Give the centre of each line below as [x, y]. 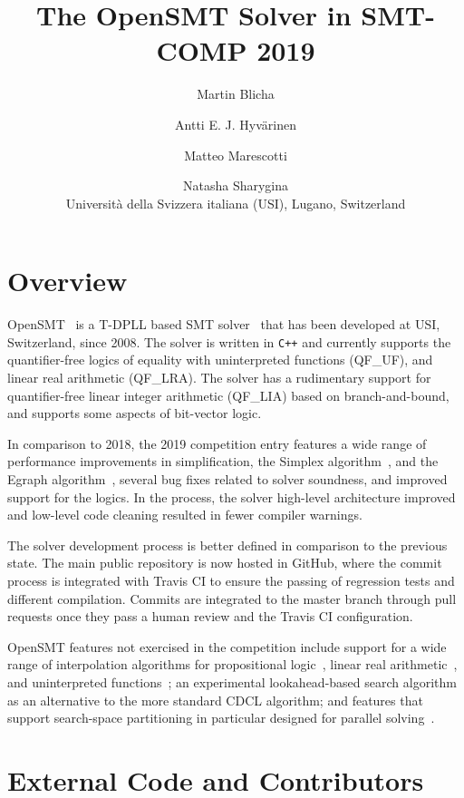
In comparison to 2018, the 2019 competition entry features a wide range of [217, 443]
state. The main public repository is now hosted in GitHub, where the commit [225, 563]
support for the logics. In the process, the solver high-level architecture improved [232, 496]
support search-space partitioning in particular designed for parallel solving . [221, 718]
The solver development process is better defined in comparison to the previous [227, 545]
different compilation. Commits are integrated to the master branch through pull [232, 598]
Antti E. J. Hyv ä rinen [236, 124]
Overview [68, 281]
